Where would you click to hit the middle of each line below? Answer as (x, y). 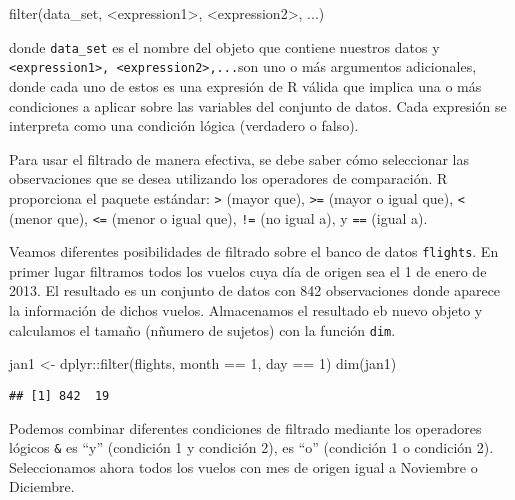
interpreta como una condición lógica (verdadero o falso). (184, 125)
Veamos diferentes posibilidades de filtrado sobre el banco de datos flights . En (254, 251)
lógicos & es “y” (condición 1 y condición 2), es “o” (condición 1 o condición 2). (251, 447)
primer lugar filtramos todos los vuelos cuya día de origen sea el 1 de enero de (248, 270)
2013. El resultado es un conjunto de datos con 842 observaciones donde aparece (255, 290)
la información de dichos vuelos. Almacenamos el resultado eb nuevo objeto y (246, 310)
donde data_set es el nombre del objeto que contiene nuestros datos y (224, 46)
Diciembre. (42, 486)
